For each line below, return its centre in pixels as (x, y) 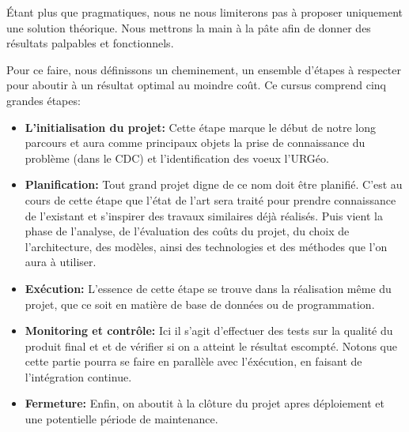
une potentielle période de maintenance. (121, 419)
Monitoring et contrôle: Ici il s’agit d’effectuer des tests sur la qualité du (209, 331)
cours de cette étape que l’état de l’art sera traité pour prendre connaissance (210, 199)
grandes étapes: (44, 100)
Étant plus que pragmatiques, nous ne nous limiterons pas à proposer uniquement (205, 12)
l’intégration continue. (78, 376)
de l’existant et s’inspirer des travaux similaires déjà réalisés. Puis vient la (204, 215)
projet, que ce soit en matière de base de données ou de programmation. (200, 304)
